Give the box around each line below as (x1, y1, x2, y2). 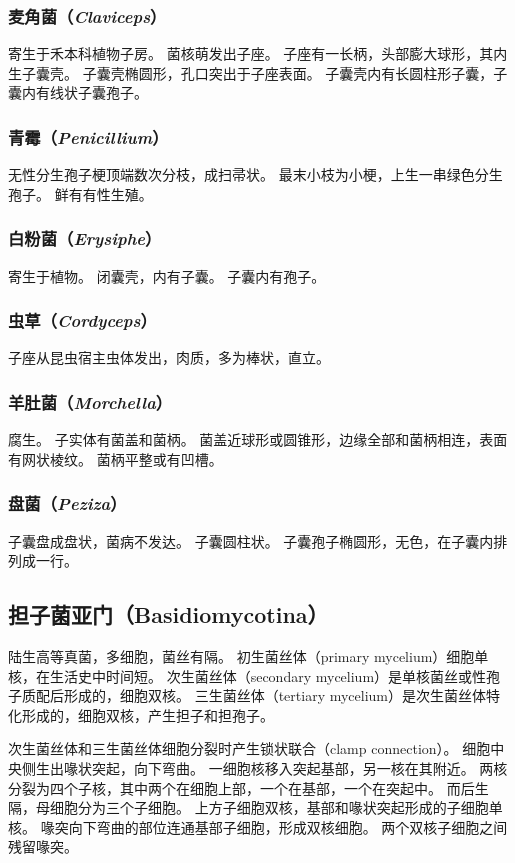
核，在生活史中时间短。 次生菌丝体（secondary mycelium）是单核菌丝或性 (8, 665, 487, 686)
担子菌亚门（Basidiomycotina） (8, 599, 329, 630)
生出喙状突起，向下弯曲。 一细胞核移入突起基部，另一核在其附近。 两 (35, 758, 494, 779)
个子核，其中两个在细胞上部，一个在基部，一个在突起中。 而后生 (63, 777, 489, 798)
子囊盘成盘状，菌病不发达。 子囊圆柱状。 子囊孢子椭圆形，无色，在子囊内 (8, 530, 494, 551)
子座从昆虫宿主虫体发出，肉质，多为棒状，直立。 (8, 347, 330, 368)
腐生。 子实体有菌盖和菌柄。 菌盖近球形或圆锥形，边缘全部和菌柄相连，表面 (8, 429, 508, 450)
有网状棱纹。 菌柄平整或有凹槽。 (8, 448, 223, 469)
